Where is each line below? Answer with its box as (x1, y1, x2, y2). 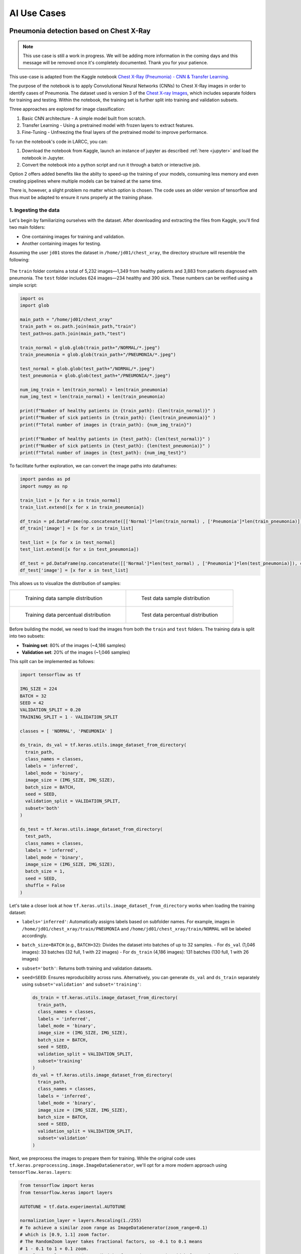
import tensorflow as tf (20, 672, 81, 678)
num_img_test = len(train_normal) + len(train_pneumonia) (20, 394, 166, 400)
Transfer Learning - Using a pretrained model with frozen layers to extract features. (22, 122, 194, 128)
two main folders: (9, 224, 46, 230)
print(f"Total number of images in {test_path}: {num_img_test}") (20, 450, 187, 456)
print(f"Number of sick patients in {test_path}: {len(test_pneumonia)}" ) (20, 443, 211, 449)
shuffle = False (25, 883, 65, 888)
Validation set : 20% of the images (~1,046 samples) (22, 650, 130, 656)
